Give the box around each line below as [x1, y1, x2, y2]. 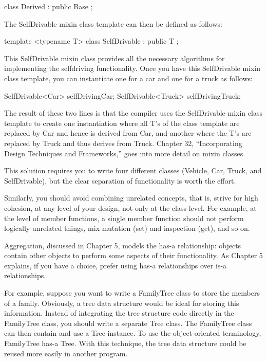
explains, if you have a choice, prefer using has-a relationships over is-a [4, 260, 227, 270]
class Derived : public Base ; [4, 1, 93, 11]
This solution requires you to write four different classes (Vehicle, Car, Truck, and [4, 165, 262, 176]
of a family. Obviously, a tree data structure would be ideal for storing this [4, 297, 239, 308]
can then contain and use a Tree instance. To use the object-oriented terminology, [4, 328, 261, 338]
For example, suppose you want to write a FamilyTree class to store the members [4, 287, 260, 298]
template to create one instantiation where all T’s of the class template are [4, 117, 240, 128]
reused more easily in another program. [4, 348, 128, 358]
